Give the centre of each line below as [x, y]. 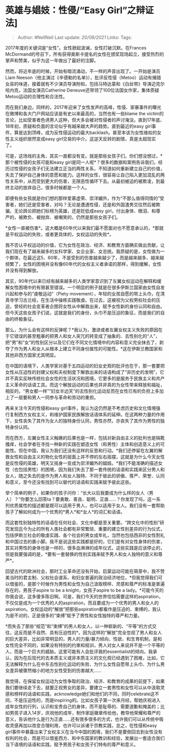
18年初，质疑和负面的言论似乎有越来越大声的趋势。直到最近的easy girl [78, 126]
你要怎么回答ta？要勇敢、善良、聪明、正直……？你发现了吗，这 [86, 499]
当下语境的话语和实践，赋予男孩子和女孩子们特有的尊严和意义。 [72, 744]
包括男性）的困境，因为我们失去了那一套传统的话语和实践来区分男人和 [92, 469]
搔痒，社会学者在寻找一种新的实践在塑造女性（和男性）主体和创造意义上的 [83, 444]
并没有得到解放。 [23, 270]
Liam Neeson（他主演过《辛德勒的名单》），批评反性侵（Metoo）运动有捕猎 [83, 77]
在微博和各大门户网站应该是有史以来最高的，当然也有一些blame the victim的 [84, 113]
